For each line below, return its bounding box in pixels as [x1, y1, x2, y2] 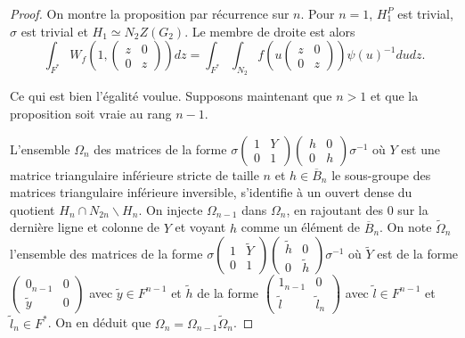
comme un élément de [241, 218, 361, 236]
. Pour [300, 4, 335, 22]
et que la [370, 87, 419, 105]
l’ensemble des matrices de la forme [10, 244, 203, 263]
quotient [10, 200, 55, 218]
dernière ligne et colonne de [10, 218, 160, 236]
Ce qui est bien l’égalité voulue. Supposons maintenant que [10, 87, 332, 105]
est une [401, 139, 440, 158]
